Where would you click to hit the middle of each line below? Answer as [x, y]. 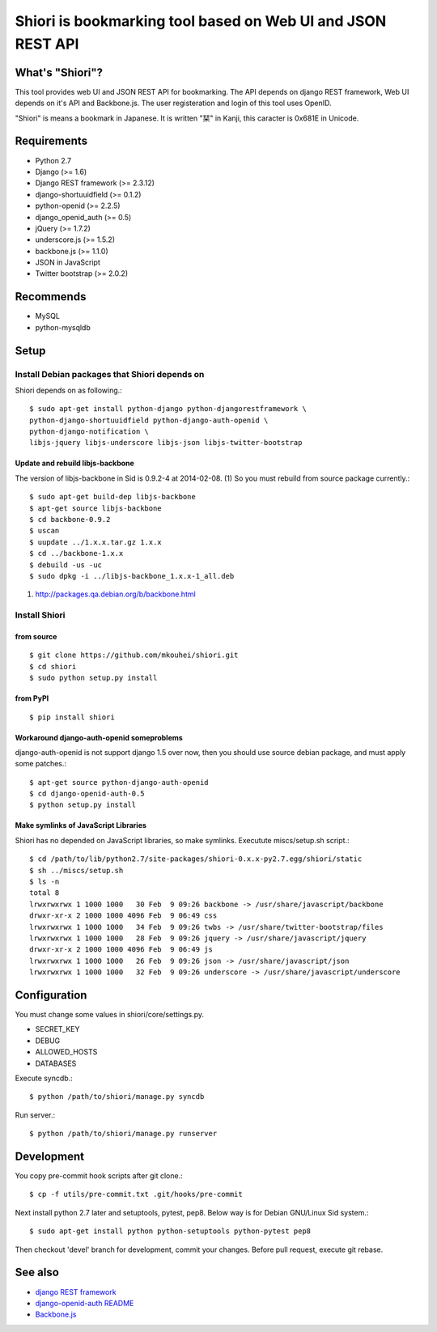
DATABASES [56, 1063]
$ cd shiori [53, 666]
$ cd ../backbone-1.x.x [76, 554]
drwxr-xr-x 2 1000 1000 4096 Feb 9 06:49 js [121, 950]
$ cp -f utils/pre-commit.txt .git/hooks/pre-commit [136, 1194]
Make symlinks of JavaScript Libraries [81, 825]
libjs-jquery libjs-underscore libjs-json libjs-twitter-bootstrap [166, 443]
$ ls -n [45, 882]
